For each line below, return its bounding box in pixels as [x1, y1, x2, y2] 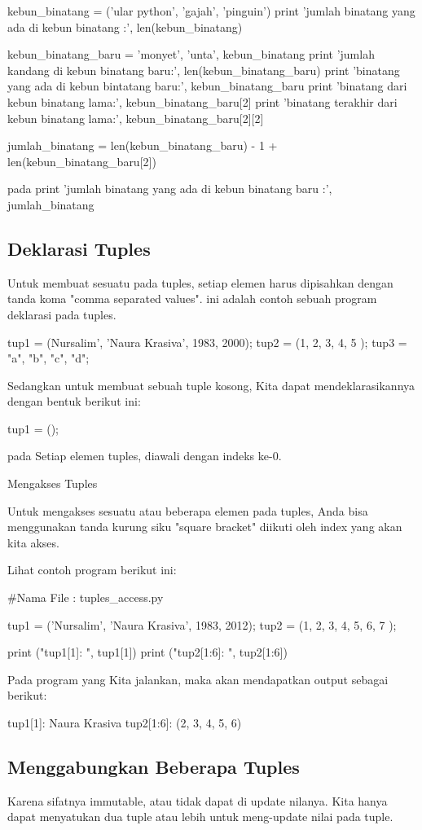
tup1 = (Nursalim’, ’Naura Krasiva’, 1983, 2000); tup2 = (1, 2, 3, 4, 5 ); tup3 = [7, 333, 407, 350]
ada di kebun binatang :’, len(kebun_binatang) [7, 18, 243, 35]
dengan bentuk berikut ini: [7, 393, 141, 410]
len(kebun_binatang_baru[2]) [7, 152, 156, 169]
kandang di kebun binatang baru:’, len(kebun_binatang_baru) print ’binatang [7, 61, 400, 78]
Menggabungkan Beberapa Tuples [7, 754, 300, 779]
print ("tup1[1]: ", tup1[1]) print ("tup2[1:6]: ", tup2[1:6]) [7, 643, 288, 661]
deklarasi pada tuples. [7, 305, 116, 323]
